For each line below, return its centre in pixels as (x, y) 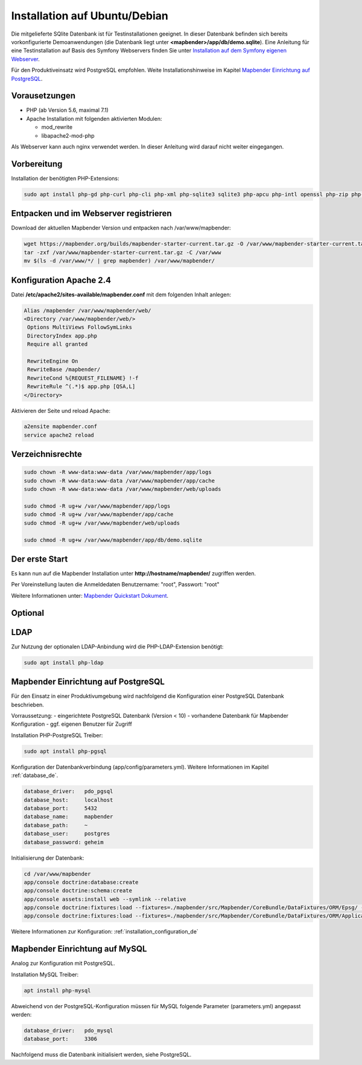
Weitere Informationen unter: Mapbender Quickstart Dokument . (90, 595)
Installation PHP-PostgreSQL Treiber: (57, 735)
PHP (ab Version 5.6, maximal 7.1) (67, 110)
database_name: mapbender (68, 817)
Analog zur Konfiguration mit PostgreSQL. (63, 964)
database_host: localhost (68, 800)
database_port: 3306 (61, 1039)
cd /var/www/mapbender (57, 874)
